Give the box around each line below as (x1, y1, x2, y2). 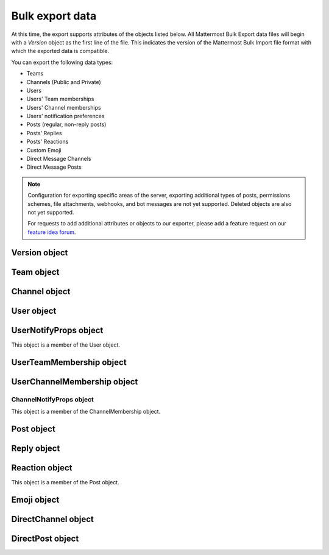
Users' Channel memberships (26, 104, 101, 111)
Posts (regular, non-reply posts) (26, 121, 107, 128)
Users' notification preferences (26, 113, 105, 120)
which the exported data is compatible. (11, 48, 110, 55)
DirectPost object (11, 533, 79, 543)
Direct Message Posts (26, 163, 82, 171)
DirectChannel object (11, 514, 94, 524)
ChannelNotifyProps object (11, 395, 94, 403)
